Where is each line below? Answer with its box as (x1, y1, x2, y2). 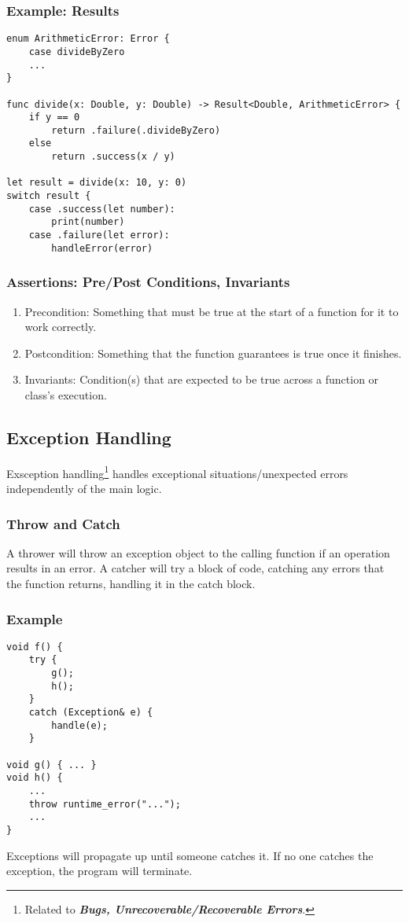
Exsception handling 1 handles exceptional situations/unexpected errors (6, 462, 348, 481)
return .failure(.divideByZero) (51, 124, 221, 136)
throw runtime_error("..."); (28, 798, 181, 810)
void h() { (6, 772, 63, 784)
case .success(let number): (28, 203, 175, 215)
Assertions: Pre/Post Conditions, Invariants (6, 272, 290, 292)
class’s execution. (24, 386, 107, 403)
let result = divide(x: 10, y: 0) (6, 177, 187, 189)
